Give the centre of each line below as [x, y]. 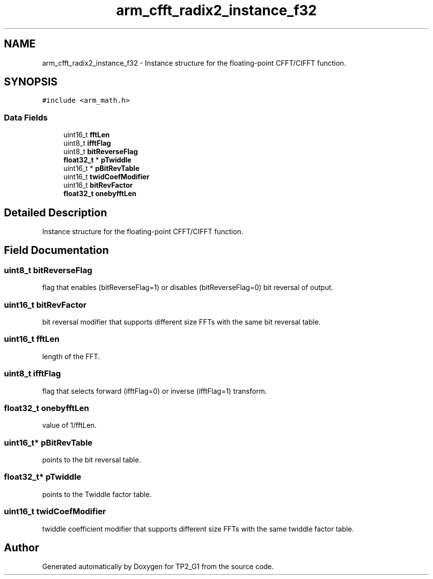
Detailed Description [56, 212]
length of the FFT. [71, 356]
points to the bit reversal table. [92, 460]
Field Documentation [56, 250]
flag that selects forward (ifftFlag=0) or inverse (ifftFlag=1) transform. [154, 391]
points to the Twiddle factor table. [97, 494]
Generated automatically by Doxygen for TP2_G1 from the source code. [158, 567]
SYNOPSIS [31, 82]
